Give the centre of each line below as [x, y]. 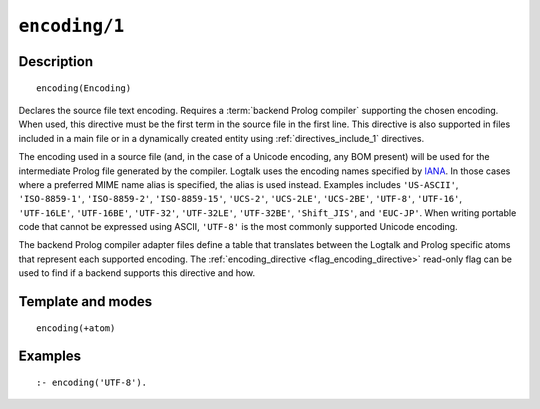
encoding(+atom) [76, 328]
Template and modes [85, 301]
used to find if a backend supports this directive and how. [137, 273]
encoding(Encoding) [84, 88]
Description [56, 61]
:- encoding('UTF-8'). [92, 383]
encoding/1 [71, 26]
